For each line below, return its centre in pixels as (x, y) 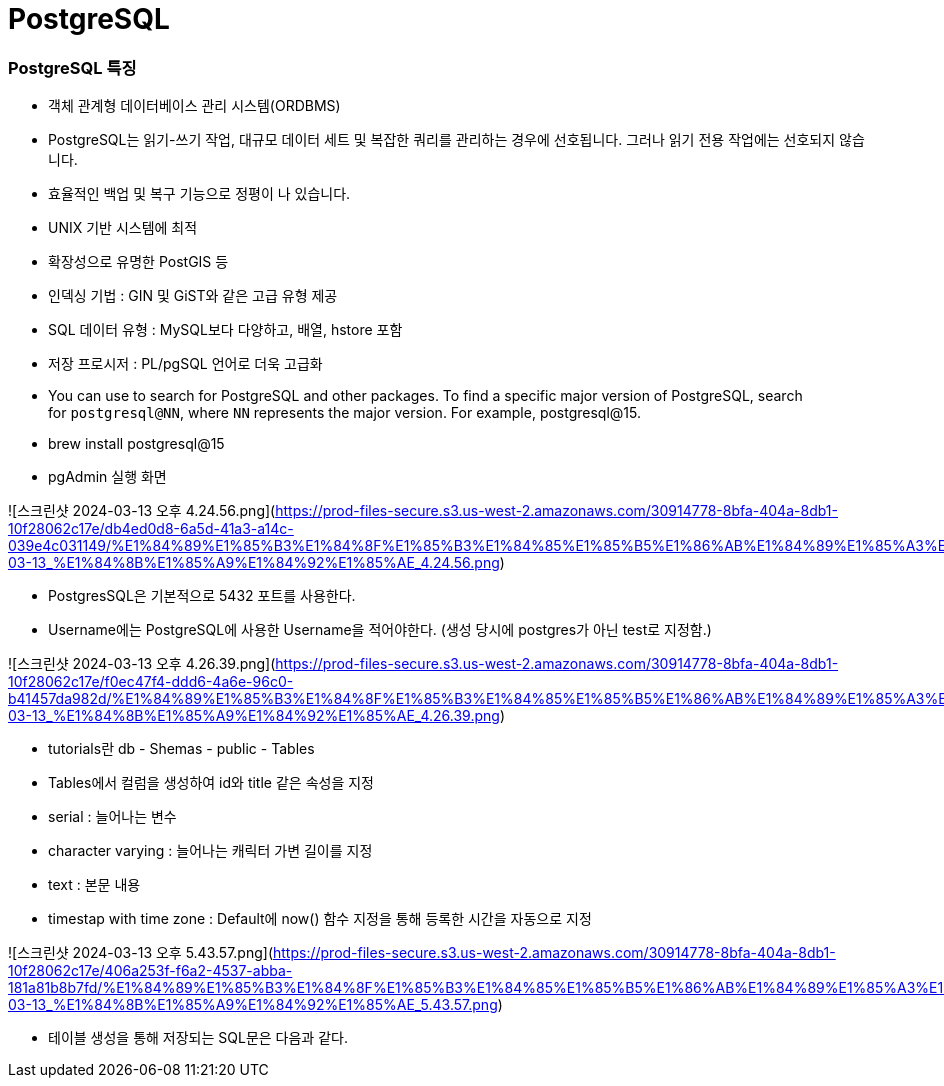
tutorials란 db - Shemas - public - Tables (181, 749)
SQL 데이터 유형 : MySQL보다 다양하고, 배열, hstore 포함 (225, 330)
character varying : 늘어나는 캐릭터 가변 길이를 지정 (210, 851)
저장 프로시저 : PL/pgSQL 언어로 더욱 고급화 (185, 364)
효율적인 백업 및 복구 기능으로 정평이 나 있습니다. (199, 194)
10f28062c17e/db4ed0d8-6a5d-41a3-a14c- (151, 529)
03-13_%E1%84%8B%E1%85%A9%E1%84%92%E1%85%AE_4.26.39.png (254, 716)
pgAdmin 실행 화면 (107, 477)
